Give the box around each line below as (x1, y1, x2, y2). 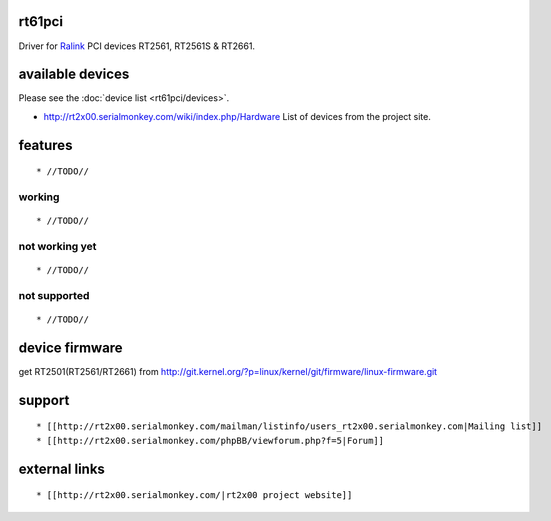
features (18, 136, 73, 154)
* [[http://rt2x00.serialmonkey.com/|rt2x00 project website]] (36, 490, 353, 501)
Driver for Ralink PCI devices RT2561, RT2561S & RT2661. (18, 40, 255, 52)
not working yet (18, 239, 97, 253)
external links (18, 460, 105, 477)
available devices (18, 66, 130, 83)
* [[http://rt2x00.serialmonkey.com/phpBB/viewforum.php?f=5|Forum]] (36, 435, 385, 446)
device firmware (18, 339, 124, 356)
